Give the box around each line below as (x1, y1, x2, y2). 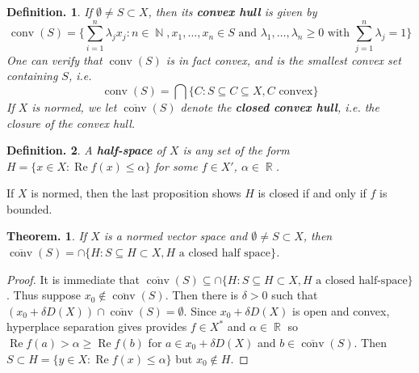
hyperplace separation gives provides (6, 318, 187, 335)
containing (6, 67, 58, 84)
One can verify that (6, 51, 103, 68)
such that (271, 286, 318, 303)
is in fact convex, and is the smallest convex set (166, 51, 401, 68)
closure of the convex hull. (6, 114, 136, 131)
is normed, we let (31, 98, 117, 115)
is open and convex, (292, 302, 390, 319)
